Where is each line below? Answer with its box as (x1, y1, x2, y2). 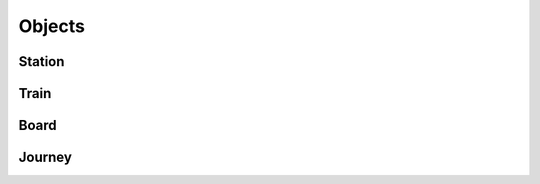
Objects (18, 15, 85, 37)
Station (18, 53, 65, 70)
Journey (18, 149, 72, 166)
